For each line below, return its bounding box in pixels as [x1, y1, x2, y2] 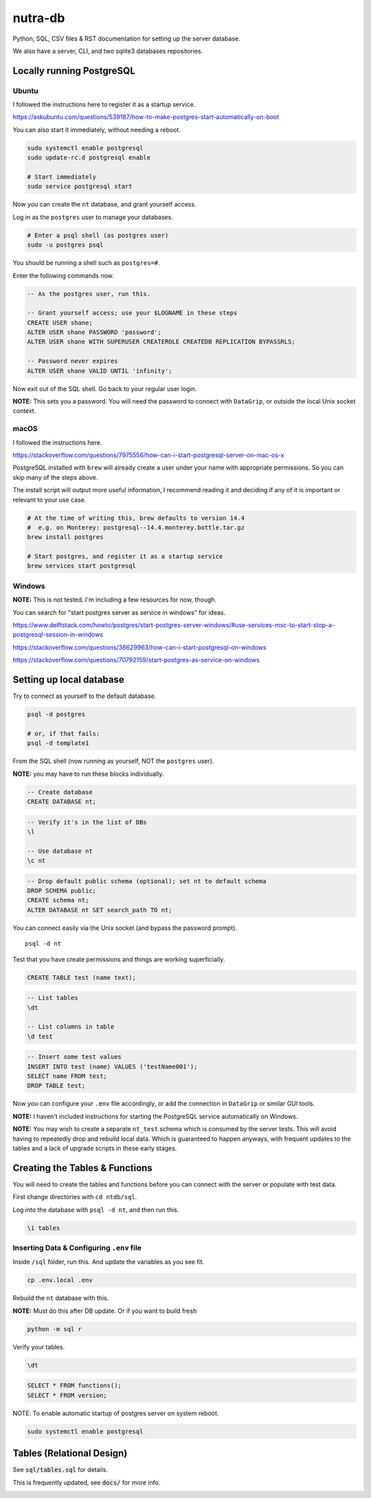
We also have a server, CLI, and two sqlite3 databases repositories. [12, 47, 203, 55]
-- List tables [27, 994, 78, 1002]
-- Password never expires [27, 357, 118, 365]
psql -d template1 [27, 739, 89, 747]
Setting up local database [12, 673, 125, 685]
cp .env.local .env [27, 1276, 93, 1284]
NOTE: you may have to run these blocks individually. [12, 770, 164, 778]
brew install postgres [27, 534, 104, 541]
